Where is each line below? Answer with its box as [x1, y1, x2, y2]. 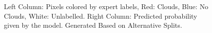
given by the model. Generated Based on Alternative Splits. [4, 20, 182, 30]
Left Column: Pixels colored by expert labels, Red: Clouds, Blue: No [4, 1, 209, 11]
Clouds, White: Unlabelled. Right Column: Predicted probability [4, 11, 197, 21]
